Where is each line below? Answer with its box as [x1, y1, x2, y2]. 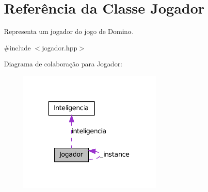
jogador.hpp [42, 42, 78, 52]
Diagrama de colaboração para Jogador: [4, 59, 123, 69]
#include [4, 42, 31, 52]
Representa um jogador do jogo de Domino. [4, 26, 133, 36]
